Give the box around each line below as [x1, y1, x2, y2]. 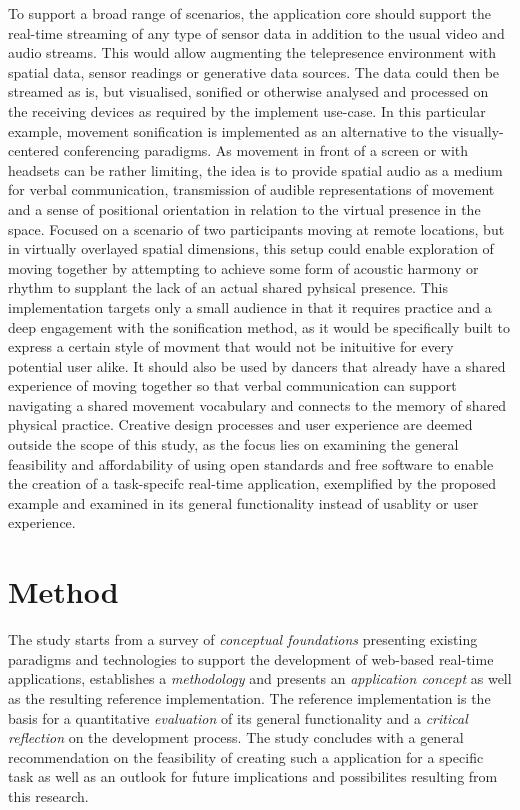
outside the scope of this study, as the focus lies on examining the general [8, 434, 459, 455]
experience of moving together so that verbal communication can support [8, 375, 457, 396]
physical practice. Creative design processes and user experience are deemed [8, 414, 473, 435]
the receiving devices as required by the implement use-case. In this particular [8, 100, 486, 121]
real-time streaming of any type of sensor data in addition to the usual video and [8, 22, 505, 43]
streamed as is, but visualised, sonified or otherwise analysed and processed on [8, 81, 489, 102]
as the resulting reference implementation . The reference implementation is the [8, 687, 491, 708]
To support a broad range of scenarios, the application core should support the [8, 3, 491, 23]
